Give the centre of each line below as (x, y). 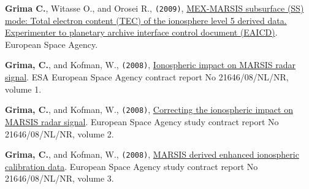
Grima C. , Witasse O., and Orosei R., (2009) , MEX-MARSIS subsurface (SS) (154, 8)
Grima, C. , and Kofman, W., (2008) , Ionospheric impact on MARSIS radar (151, 65)
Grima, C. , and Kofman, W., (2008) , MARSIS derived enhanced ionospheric (152, 154)
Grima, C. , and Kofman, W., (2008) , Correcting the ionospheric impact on (149, 110)
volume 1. (23, 89)
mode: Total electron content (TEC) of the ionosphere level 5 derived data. (146, 20)
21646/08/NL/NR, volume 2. (59, 133)
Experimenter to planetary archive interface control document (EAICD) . (141, 32)
